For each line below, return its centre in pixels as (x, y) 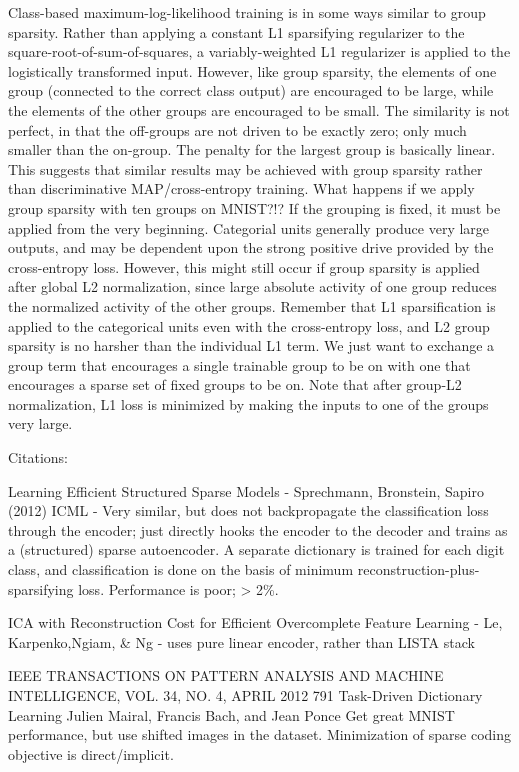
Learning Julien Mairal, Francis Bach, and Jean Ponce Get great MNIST (231, 714)
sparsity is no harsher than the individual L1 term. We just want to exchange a (251, 345)
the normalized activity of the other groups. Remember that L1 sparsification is (252, 305)
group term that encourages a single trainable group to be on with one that (239, 364)
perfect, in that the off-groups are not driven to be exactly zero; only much (237, 129)
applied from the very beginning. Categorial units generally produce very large (249, 227)
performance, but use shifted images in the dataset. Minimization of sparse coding (260, 734)
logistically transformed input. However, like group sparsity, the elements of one (252, 70)
